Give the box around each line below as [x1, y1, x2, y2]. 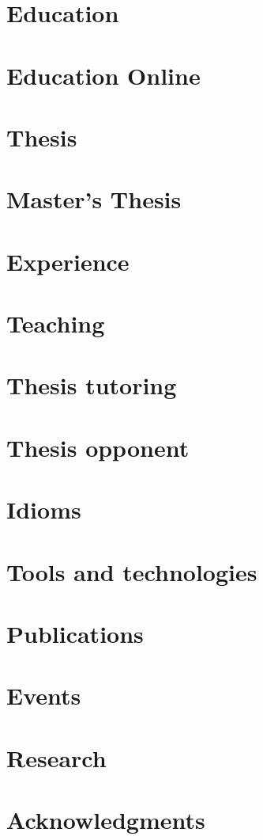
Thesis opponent [6, 431, 190, 463]
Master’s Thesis [6, 183, 182, 215]
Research [6, 741, 107, 773]
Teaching [6, 307, 105, 340]
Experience [6, 245, 130, 277]
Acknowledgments [6, 804, 205, 836]
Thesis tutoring [6, 369, 177, 401]
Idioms [6, 493, 81, 526]
